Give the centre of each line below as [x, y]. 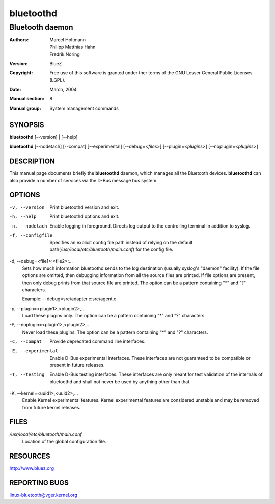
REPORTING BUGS [39, 483]
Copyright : [21, 73]
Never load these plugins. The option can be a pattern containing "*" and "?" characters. [115, 332]
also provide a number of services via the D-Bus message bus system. [84, 181]
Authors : [19, 40]
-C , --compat [26, 342]
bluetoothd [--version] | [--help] [44, 137]
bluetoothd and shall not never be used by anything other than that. [120, 382]
